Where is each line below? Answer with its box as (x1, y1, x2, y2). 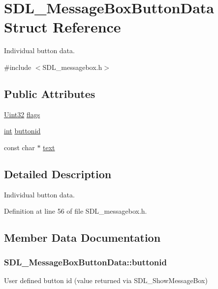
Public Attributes (4, 86, 95, 101)
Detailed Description (4, 166, 112, 181)
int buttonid (4, 126, 41, 136)
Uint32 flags (4, 109, 40, 119)
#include (4, 62, 31, 72)
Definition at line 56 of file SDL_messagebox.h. (4, 206, 147, 216)
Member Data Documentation (4, 230, 161, 245)
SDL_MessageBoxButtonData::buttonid (4, 256, 167, 268)
